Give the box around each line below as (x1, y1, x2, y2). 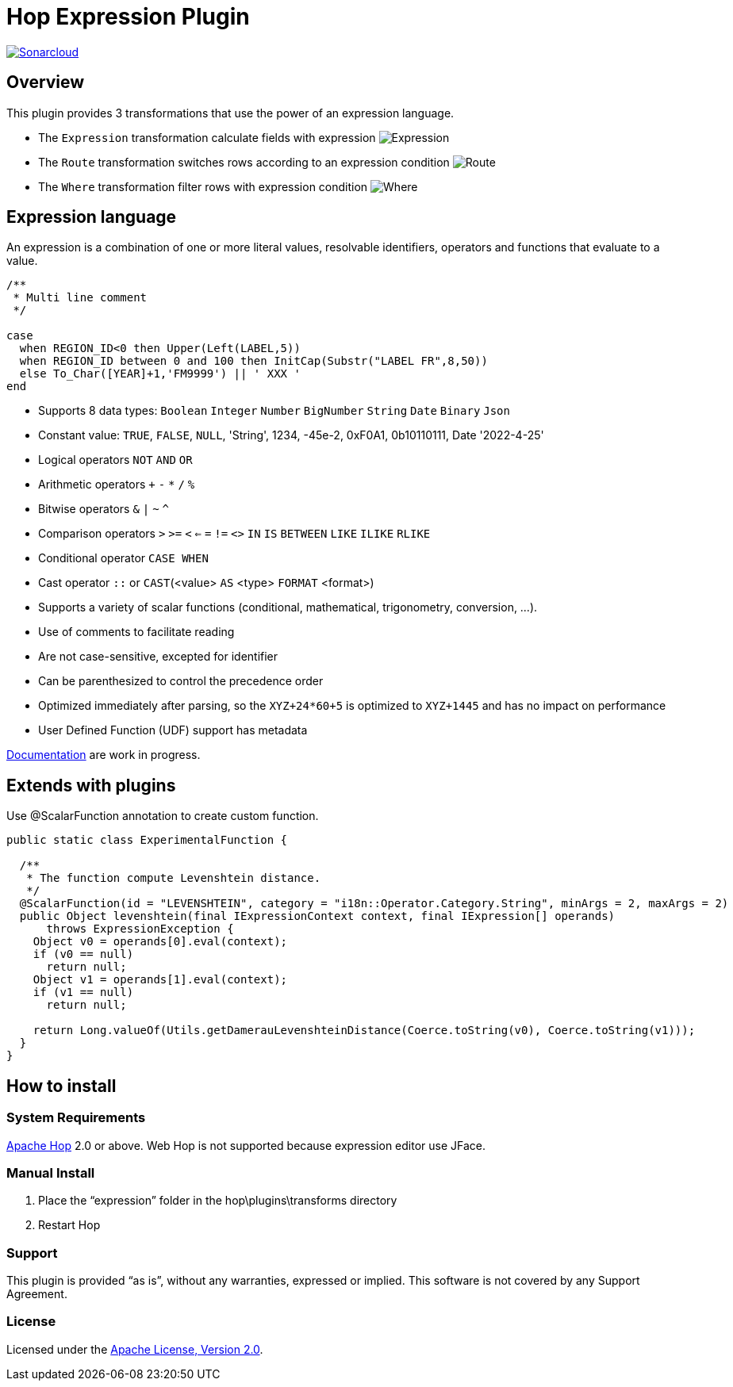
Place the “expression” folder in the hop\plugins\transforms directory (38, 1194, 397, 1208)
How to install (6, 1075, 117, 1096)
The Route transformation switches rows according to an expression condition (38, 155, 450, 169)
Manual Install (6, 1164, 95, 1181)
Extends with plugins (6, 775, 176, 795)
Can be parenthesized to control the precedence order (38, 674, 324, 688)
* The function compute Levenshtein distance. (26, 872, 321, 885)
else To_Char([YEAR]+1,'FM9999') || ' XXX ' (19, 367, 301, 381)
